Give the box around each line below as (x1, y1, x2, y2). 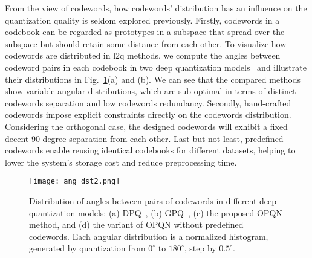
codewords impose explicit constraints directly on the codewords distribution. (5, 108, 291, 121)
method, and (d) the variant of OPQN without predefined (29, 218, 244, 231)
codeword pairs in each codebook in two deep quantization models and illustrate (5, 60, 307, 73)
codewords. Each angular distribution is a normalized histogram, (29, 230, 268, 242)
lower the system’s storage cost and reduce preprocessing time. (5, 155, 237, 168)
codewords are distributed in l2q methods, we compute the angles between (5, 49, 281, 62)
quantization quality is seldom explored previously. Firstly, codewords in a (5, 13, 280, 26)
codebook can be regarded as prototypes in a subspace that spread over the (5, 25, 285, 38)
